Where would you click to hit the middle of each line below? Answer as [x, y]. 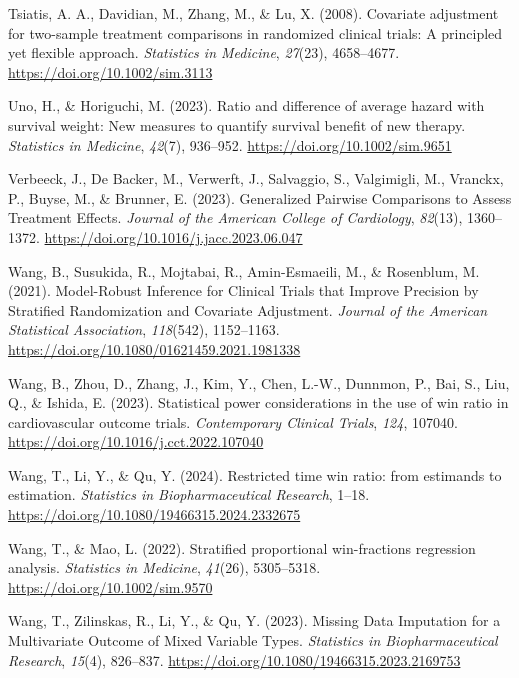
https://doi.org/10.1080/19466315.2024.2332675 [154, 514]
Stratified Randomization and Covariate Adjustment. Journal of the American [248, 309]
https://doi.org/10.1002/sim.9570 [110, 586]
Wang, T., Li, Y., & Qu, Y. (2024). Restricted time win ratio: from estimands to [255, 474]
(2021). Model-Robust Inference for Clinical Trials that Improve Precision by [243, 290]
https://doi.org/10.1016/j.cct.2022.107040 [136, 441]
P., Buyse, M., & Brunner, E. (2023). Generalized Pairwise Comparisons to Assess [260, 197]
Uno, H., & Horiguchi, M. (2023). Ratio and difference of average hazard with [246, 105]
